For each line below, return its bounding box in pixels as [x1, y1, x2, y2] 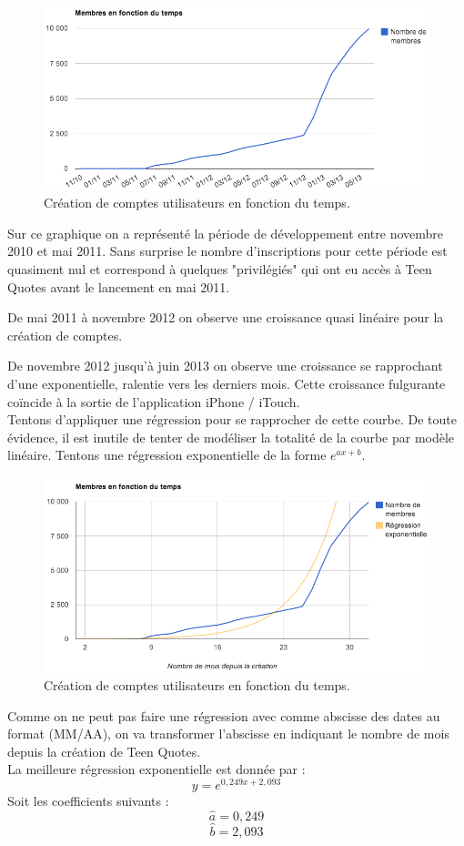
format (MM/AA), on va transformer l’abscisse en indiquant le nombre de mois [7, 724, 449, 743]
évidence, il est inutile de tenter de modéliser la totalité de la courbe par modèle [7, 427, 455, 446]
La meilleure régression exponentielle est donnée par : [7, 759, 306, 779]
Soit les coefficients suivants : [7, 791, 169, 810]
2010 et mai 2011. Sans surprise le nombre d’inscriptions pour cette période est [7, 241, 448, 260]
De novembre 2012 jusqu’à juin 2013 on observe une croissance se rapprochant [7, 356, 443, 375]
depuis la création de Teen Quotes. [7, 741, 201, 760]
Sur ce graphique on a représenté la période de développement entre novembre [7, 223, 444, 242]
